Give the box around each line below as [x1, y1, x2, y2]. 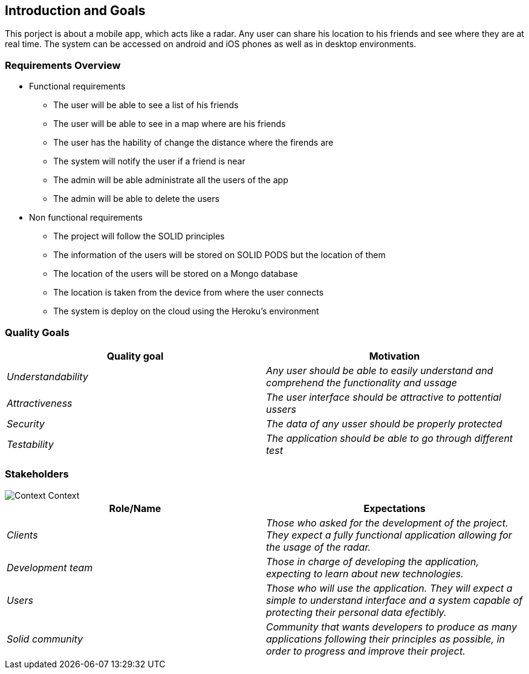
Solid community [7, 632, 83, 645]
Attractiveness [7, 397, 73, 409]
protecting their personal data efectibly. [266, 606, 447, 618]
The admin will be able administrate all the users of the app [53, 175, 288, 186]
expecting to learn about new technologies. [266, 567, 464, 580]
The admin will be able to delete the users [53, 193, 219, 204]
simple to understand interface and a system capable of [266, 594, 523, 606]
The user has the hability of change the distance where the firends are [53, 137, 334, 148]
